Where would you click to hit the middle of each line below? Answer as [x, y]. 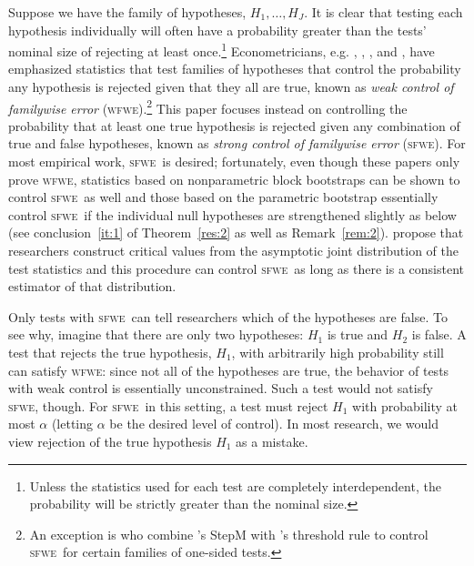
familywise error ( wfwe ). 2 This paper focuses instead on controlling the [208, 106]
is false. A [439, 334]
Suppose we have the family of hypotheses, [127, 12]
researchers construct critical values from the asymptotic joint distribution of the [234, 251]
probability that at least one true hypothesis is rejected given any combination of [234, 125]
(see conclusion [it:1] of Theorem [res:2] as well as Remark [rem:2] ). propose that [236, 232]
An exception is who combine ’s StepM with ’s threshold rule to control [229, 534]
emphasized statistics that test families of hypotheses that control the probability [235, 69]
